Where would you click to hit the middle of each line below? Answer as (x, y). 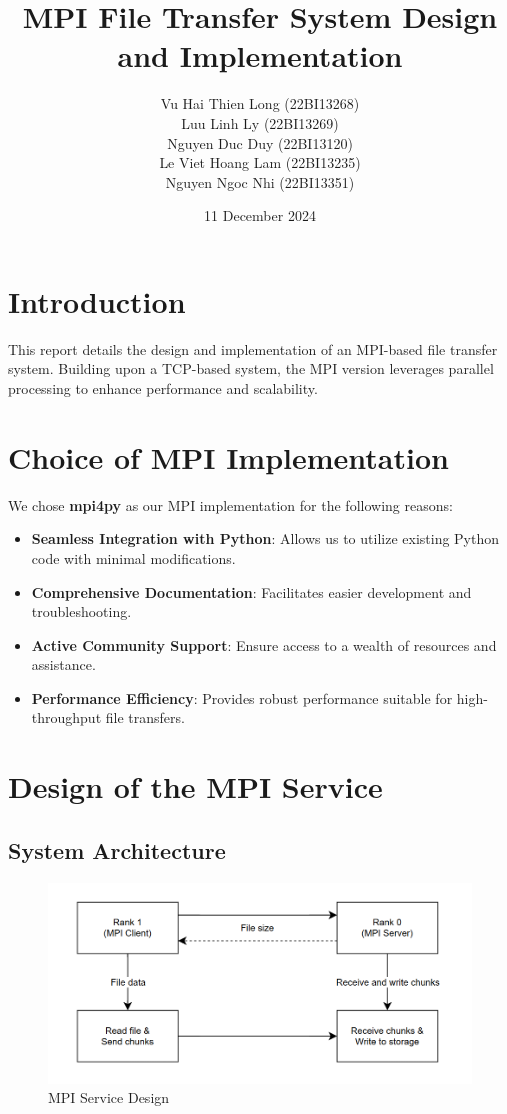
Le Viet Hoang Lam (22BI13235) (260, 162)
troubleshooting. (81, 611)
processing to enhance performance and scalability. (163, 388)
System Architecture (117, 849)
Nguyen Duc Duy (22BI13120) (260, 142)
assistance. (63, 664)
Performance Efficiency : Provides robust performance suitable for (242, 697)
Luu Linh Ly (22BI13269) (260, 122)
